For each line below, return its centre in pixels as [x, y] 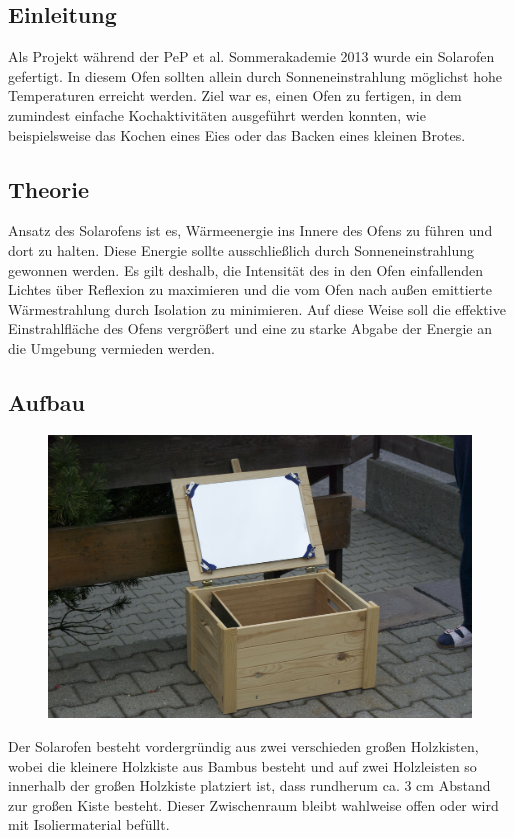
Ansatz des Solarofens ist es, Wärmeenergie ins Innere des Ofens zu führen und [250, 230]
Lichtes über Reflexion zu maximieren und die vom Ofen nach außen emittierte [250, 289]
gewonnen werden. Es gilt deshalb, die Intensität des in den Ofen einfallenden [246, 269]
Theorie [49, 188]
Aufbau [46, 401]
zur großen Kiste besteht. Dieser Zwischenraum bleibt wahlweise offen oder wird [253, 804]
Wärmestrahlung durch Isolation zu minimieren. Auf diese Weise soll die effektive [257, 308]
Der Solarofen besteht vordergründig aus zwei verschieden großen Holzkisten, [243, 745]
